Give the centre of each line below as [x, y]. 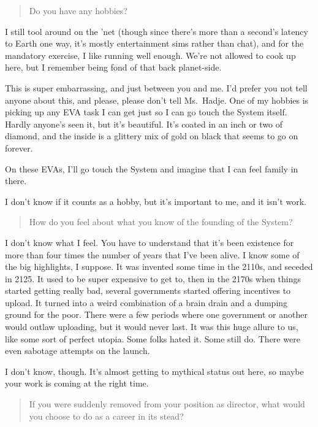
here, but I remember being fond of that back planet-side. [113, 67]
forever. [19, 148]
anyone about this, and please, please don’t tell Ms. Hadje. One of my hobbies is [157, 100]
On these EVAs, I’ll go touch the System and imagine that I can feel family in [152, 168]
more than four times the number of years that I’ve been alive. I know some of [152, 254]
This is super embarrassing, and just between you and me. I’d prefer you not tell [156, 87]
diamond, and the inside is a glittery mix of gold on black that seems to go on [152, 136]
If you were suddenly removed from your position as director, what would [167, 404]
